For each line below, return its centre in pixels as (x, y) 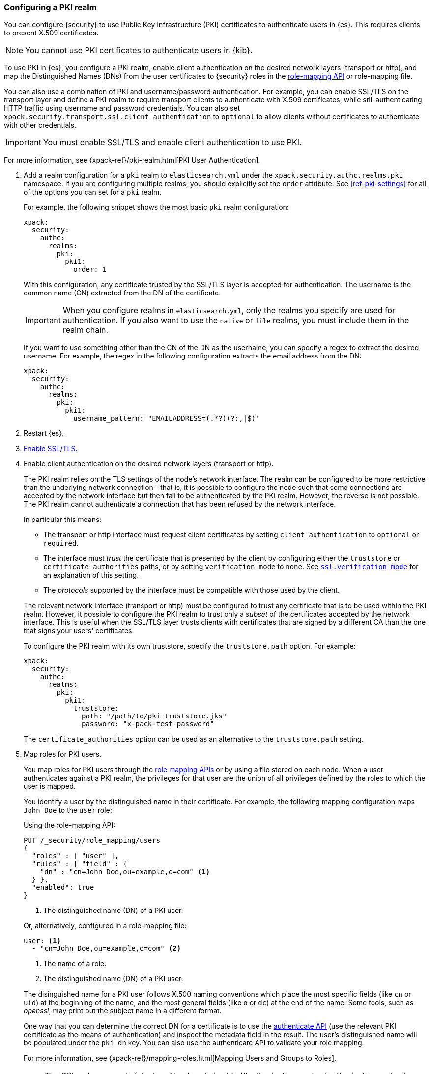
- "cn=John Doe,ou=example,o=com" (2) (106, 949)
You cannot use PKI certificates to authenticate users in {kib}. (139, 50)
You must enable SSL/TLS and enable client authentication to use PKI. (172, 143)
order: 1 (90, 270)
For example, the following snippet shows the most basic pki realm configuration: (156, 207)
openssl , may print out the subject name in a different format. (123, 1011)
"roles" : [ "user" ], (75, 856)
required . (61, 543)
